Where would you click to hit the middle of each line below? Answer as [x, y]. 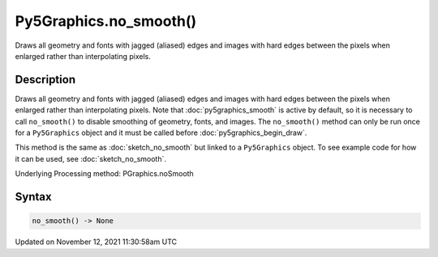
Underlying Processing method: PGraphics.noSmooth [104, 174]
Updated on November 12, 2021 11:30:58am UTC [96, 242]
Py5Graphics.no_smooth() [106, 21]
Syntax [33, 197]
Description [45, 80]
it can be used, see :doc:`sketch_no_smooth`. [90, 158]
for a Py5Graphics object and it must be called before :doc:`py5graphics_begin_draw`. [161, 133]
